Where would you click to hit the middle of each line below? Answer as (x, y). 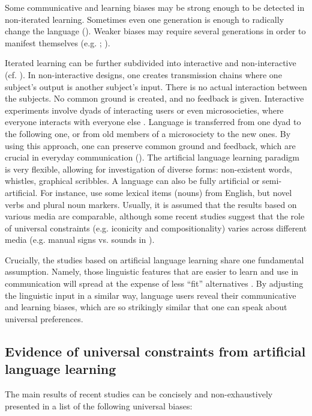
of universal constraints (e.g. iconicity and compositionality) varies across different (156, 228)
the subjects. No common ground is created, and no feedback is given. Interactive (154, 98)
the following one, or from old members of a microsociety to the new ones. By (148, 133)
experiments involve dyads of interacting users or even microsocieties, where (144, 110)
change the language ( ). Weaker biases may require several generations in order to (155, 31)
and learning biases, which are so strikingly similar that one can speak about (146, 307)
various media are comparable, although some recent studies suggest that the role (155, 216)
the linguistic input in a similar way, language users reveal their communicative (151, 295)
